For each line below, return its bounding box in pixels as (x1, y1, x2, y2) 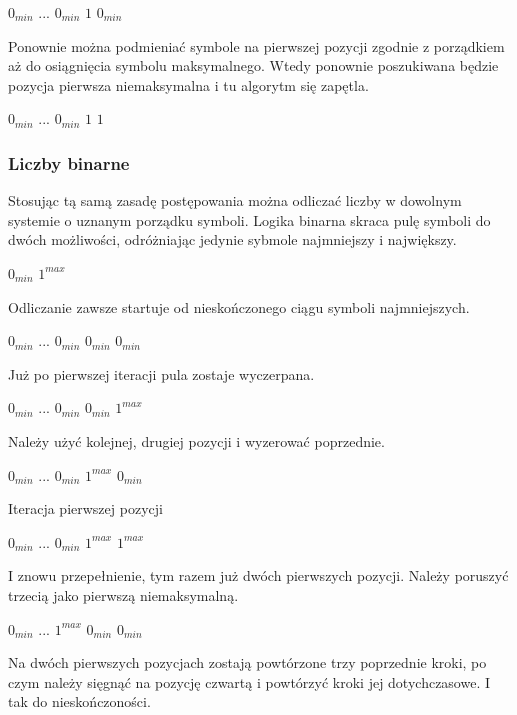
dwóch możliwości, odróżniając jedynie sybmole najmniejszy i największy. (8, 229, 457, 250)
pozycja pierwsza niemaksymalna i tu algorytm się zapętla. (8, 74, 369, 95)
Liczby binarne (8, 150, 130, 175)
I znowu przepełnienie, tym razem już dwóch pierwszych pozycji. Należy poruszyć (8, 565, 509, 586)
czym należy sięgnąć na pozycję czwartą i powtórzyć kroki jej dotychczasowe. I (8, 671, 491, 692)
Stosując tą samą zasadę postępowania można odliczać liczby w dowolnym (8, 190, 462, 211)
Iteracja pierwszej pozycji (8, 498, 163, 519)
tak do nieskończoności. (8, 691, 151, 712)
